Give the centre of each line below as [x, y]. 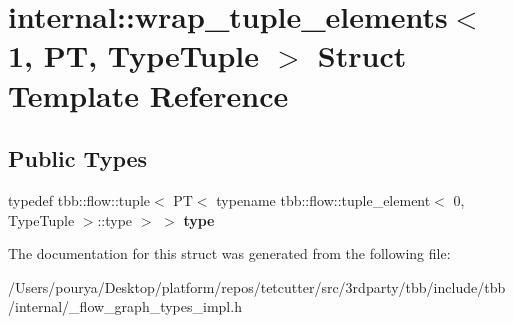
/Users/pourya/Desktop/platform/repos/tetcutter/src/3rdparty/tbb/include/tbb [257, 286]
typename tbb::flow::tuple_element [323, 199]
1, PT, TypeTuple [134, 55]
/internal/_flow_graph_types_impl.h [125, 306]
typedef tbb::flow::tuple [79, 199]
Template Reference [148, 94]
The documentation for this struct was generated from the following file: [229, 253]
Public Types [78, 158]
